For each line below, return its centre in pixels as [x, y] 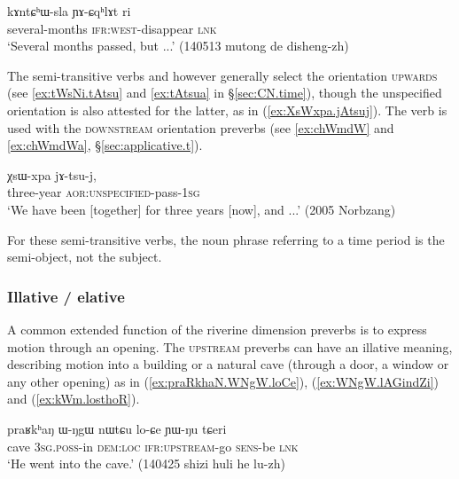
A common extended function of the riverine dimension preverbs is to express [217, 329]
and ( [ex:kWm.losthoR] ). [74, 399]
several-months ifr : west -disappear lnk [112, 28]
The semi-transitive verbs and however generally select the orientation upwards [222, 75]
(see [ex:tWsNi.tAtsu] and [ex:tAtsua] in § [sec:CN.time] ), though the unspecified [225, 93]
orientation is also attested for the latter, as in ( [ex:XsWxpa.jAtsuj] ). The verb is [227, 110]
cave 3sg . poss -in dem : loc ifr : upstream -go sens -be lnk [153, 446]
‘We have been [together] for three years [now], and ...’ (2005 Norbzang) [202, 209]
